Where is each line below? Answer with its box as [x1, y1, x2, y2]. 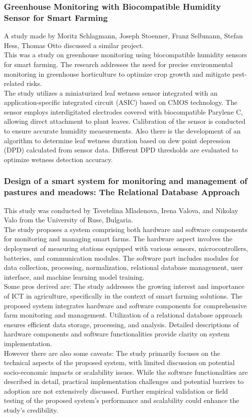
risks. [26, 78, 42, 88]
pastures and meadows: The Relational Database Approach [4, 186, 240, 198]
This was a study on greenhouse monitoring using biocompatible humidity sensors [4, 50, 247, 60]
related [4, 78, 25, 88]
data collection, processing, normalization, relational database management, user [4, 262, 243, 272]
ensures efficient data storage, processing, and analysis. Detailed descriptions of [4, 319, 239, 329]
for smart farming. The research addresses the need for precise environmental [4, 59, 233, 69]
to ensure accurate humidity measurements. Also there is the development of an [4, 126, 241, 136]
